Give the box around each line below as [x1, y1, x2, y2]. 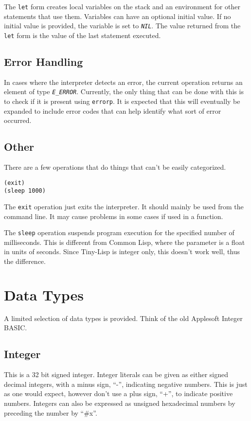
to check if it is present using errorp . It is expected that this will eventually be [4, 96, 240, 106]
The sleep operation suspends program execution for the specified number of [4, 227, 234, 238]
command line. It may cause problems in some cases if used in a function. [4, 211, 223, 221]
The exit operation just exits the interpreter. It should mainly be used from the [4, 201, 244, 211]
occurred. [4, 115, 32, 125]
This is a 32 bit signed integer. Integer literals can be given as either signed [4, 369, 229, 380]
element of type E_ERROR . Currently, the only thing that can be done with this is [4, 86, 244, 97]
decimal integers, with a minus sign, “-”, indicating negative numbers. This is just [4, 379, 248, 389]
